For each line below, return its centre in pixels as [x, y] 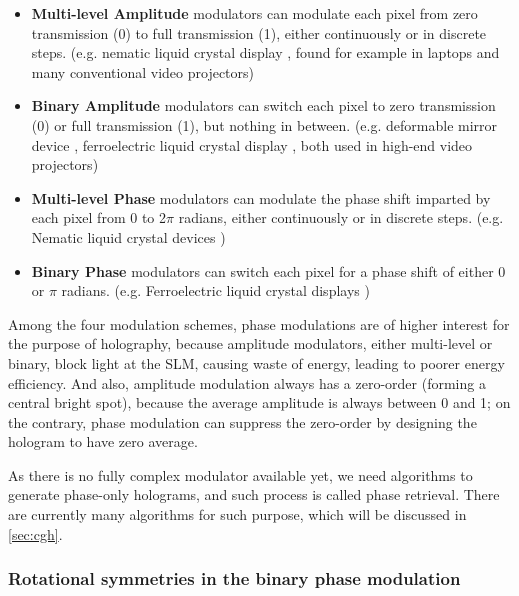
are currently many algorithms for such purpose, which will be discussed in [237, 514]
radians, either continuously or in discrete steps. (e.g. [341, 217]
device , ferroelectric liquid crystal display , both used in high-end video [252, 144]
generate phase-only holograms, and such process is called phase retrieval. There [254, 494]
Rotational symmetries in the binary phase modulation [234, 578]
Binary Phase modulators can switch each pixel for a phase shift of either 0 [268, 270]
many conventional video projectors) [143, 71]
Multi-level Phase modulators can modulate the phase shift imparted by [261, 197]
